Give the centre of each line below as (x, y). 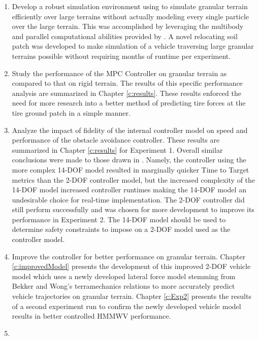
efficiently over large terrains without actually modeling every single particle (131, 16)
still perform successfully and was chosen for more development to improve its (133, 209)
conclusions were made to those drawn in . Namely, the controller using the (129, 160)
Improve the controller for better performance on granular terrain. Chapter (129, 256)
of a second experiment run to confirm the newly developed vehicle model (126, 306)
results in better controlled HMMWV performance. (91, 316)
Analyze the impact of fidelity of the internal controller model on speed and (130, 130)
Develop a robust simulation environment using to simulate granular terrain (130, 6)
